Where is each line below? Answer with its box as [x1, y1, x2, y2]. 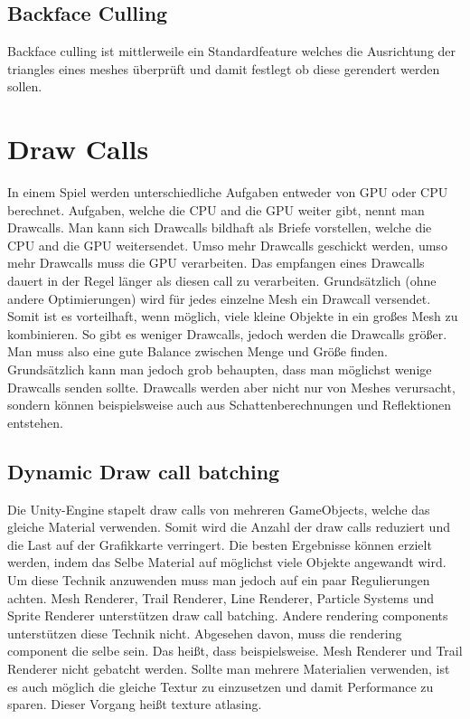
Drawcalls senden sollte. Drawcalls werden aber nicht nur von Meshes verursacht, [7, 377, 456, 396]
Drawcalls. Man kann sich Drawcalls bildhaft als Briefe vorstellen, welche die [7, 218, 432, 237]
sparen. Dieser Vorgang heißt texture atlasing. [7, 695, 262, 714]
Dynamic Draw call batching [7, 457, 280, 485]
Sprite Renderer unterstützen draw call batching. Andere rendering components [7, 606, 448, 625]
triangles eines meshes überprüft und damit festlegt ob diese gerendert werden [7, 59, 440, 78]
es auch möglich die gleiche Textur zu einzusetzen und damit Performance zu [7, 676, 434, 695]
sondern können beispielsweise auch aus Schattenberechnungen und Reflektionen [7, 395, 452, 414]
